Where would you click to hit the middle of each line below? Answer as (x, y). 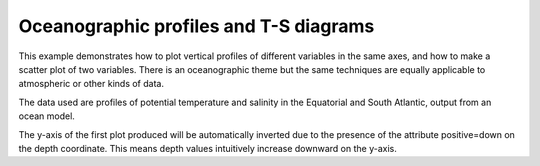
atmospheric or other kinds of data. (91, 84)
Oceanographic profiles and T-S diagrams (196, 26)
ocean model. (46, 116)
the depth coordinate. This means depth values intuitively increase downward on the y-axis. (207, 148)
